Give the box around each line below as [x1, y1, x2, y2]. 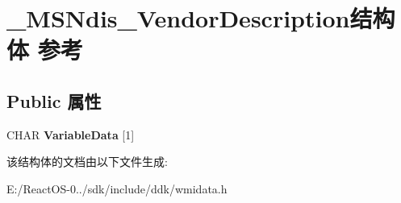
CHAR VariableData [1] [6, 126, 135, 143]
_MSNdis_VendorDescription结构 [6, 2, 395, 35]
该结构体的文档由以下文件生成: [6, 153, 168, 170]
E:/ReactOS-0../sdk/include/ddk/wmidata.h [6, 180, 228, 197]
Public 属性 [6, 88, 102, 113]
